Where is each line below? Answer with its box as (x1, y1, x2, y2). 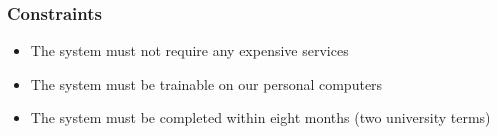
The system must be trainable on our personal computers (30, 73, 383, 94)
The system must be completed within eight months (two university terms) (30, 107, 491, 128)
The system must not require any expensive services (30, 40, 349, 61)
